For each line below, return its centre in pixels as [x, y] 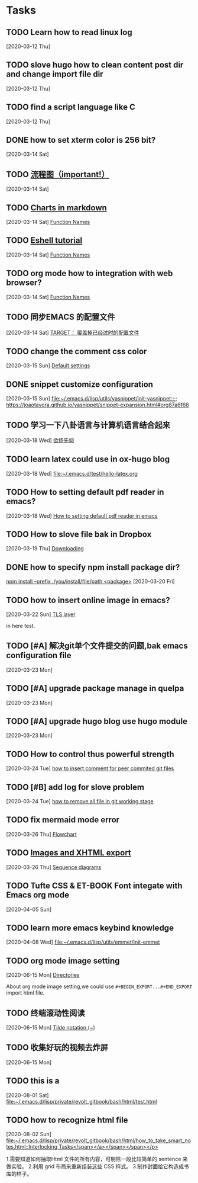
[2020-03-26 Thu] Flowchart [41, 834]
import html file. [25, 993]
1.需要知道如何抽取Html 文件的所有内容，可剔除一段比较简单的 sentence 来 [97, 1159]
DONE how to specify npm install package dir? [93, 567]
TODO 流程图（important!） [58, 174]
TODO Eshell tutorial [44, 241]
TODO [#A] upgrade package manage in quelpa [95, 689]
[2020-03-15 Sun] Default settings [48, 366]
